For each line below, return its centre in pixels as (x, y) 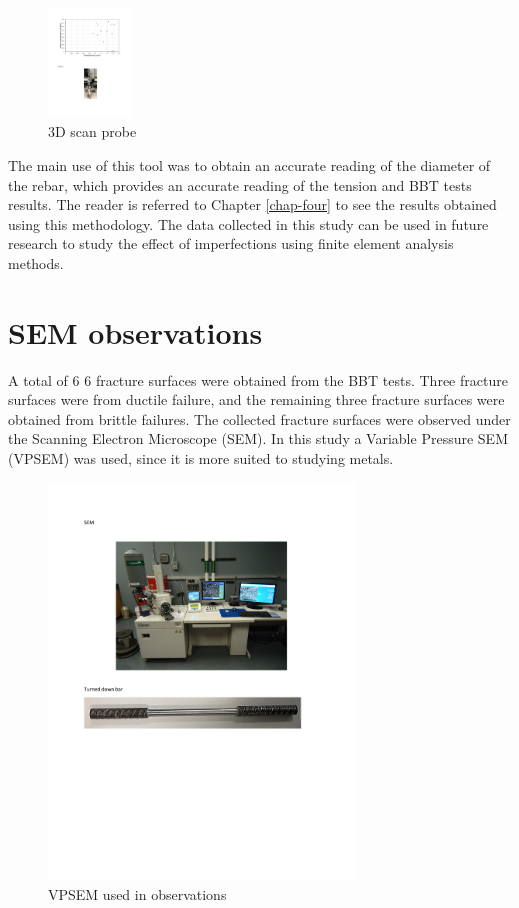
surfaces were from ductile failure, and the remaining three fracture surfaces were (256, 399)
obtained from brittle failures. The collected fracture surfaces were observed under (259, 418)
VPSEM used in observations (137, 894)
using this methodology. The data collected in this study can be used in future (248, 223)
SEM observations (135, 331)
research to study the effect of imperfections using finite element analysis (231, 243)
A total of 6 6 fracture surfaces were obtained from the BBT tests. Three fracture (258, 379)
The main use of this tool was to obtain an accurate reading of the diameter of (249, 164)
